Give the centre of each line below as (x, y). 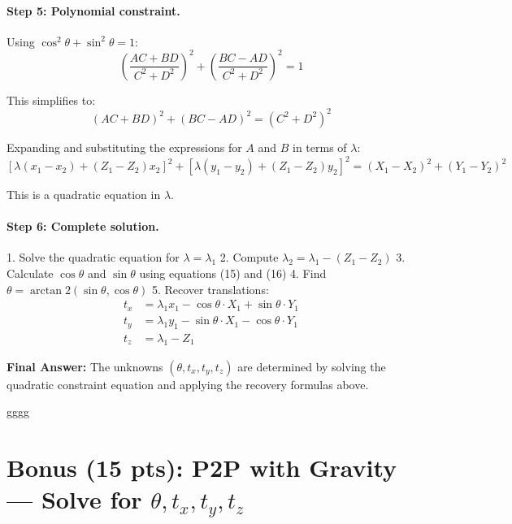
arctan (46, 290)
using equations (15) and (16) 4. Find (233, 273)
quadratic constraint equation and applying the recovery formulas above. (188, 384)
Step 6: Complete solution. (83, 226)
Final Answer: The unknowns (85, 366)
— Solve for (74, 499)
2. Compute (249, 257)
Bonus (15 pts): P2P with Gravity (202, 468)
